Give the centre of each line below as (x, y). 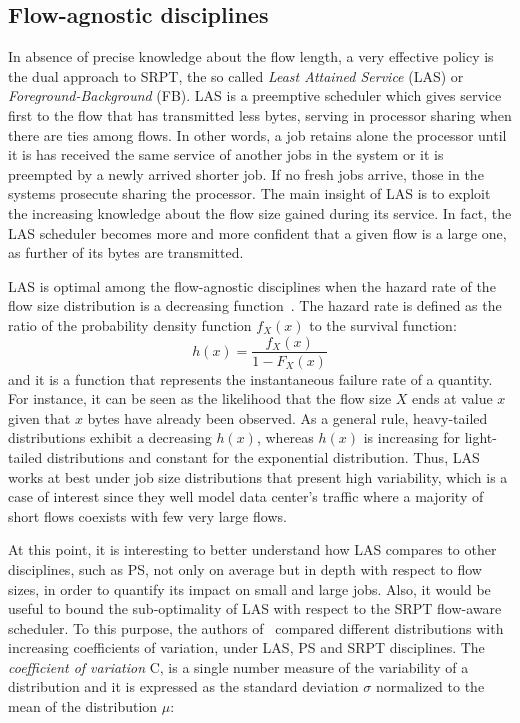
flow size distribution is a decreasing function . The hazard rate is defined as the (255, 305)
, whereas (285, 437)
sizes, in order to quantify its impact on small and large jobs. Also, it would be (249, 588)
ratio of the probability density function (130, 324)
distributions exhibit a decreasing (110, 437)
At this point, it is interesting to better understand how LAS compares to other (252, 549)
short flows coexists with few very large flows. (147, 515)
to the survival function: (383, 324)
